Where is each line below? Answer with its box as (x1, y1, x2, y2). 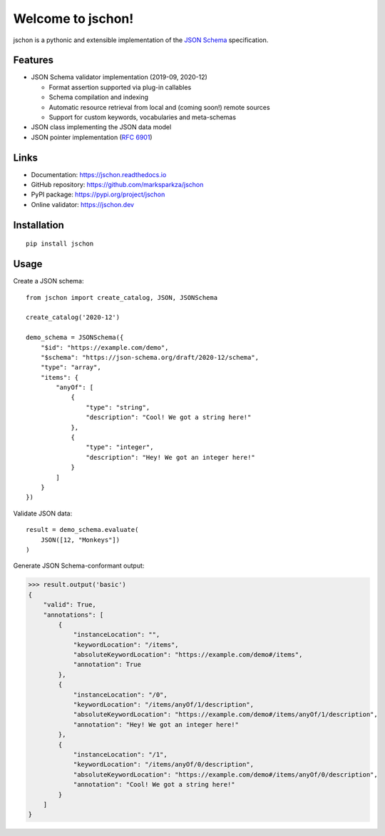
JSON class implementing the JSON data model (31, 123, 172, 131)
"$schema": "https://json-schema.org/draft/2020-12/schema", (40, 353, 260, 361)
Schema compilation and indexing (48, 93, 149, 101)
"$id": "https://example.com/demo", (40, 343, 169, 351)
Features (13, 54, 53, 66)
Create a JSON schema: (13, 277, 84, 286)
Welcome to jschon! (13, 11, 134, 26)
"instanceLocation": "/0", (73, 690, 168, 699)
